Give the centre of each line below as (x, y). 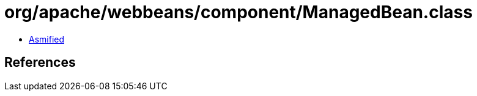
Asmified (47, 39)
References (40, 63)
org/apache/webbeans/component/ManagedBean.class (239, 12)
